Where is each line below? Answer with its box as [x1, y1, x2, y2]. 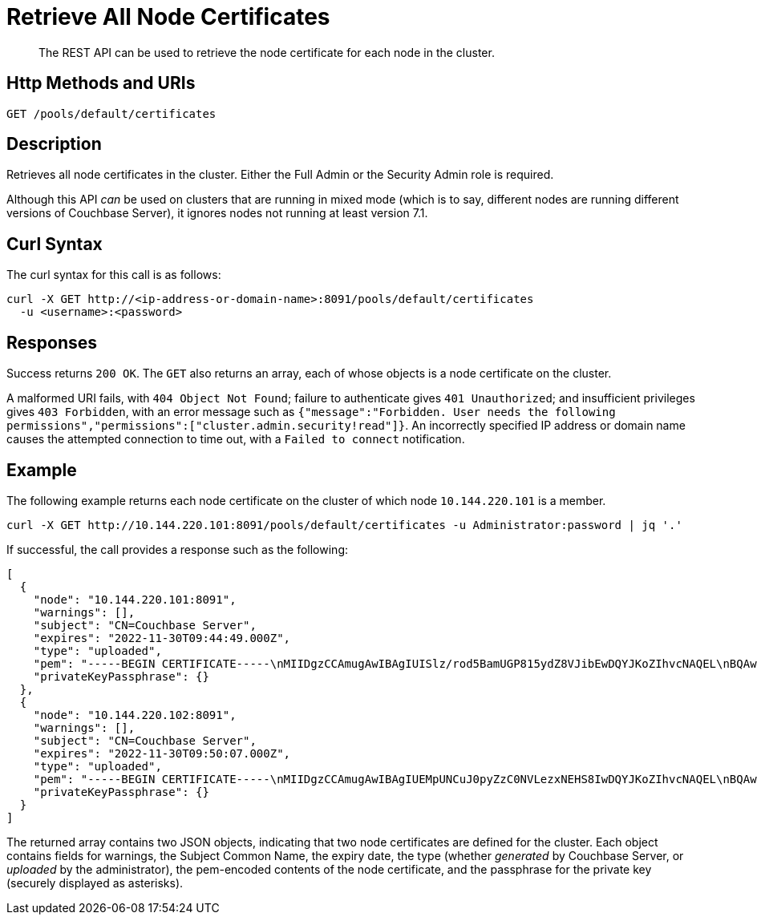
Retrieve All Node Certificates [6, 3, 330, 30]
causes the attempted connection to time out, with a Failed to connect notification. [6, 432, 465, 446]
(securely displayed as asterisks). [6, 875, 184, 890]
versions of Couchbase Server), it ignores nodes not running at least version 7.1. [6, 206, 428, 220]
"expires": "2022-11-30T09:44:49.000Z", [33, 631, 291, 644]
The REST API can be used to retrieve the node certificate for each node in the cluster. [38, 45, 495, 59]
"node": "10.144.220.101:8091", [33, 592, 237, 606]
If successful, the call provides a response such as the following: [6, 542, 349, 556]
